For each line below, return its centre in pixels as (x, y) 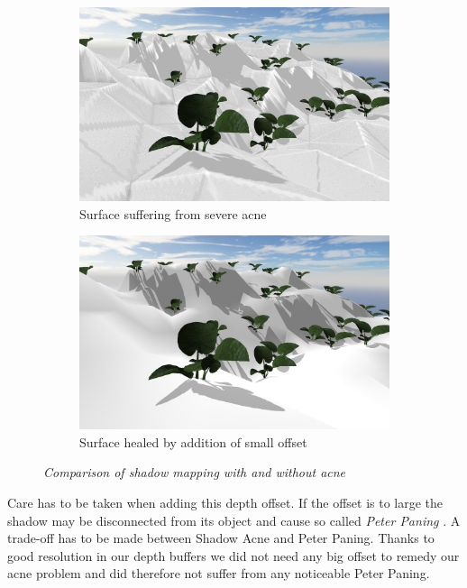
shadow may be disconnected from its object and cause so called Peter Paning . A (234, 520)
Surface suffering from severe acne (173, 213)
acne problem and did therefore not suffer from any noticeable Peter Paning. (219, 573)
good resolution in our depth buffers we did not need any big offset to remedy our (233, 555)
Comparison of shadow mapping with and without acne (195, 472)
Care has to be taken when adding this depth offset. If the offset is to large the (225, 502)
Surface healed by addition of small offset (193, 441)
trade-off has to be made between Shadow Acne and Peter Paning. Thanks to (221, 538)
